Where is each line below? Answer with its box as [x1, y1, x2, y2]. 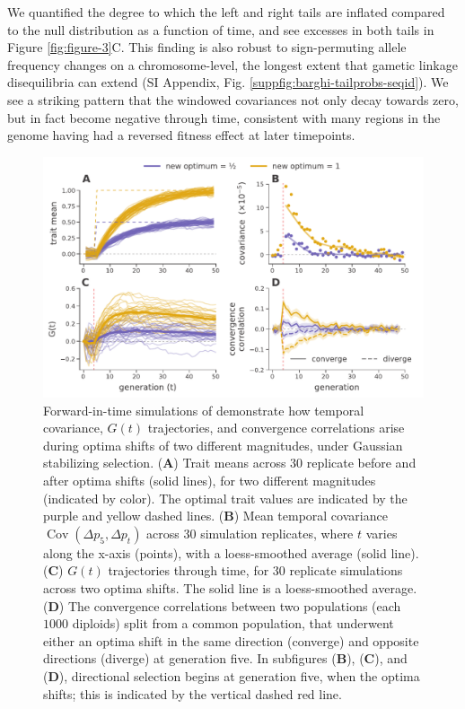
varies [365, 523, 398, 542]
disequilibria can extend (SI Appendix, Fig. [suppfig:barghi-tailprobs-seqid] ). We [7, 73, 449, 92]
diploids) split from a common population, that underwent [72, 614, 394, 633]
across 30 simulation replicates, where [146, 523, 354, 542]
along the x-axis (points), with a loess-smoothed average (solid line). [43, 543, 419, 562]
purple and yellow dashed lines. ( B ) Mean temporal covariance [43, 506, 388, 525]
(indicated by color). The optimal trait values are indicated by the [43, 488, 408, 507]
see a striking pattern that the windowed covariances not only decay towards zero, [7, 90, 459, 109]
